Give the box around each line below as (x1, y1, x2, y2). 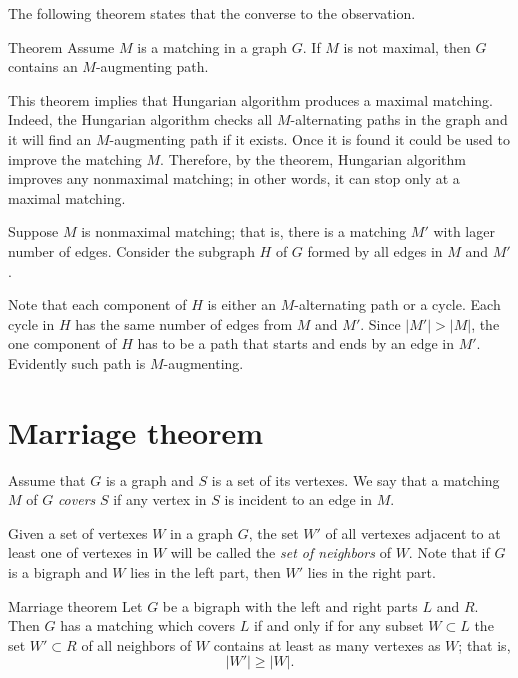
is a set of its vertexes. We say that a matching (211, 469, 500, 490)
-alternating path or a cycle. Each (294, 294, 501, 315)
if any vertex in (113, 489, 207, 510)
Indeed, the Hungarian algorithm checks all (8, 109, 273, 130)
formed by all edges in (307, 240, 443, 261)
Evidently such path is (8, 352, 146, 373)
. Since (360, 313, 401, 334)
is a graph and (105, 469, 194, 490)
